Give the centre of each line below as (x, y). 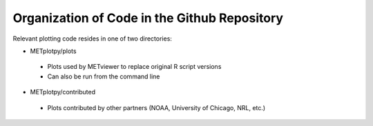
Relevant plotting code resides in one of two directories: (93, 39)
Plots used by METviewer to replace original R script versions (134, 67)
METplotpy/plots (53, 51)
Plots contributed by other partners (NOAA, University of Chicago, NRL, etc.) (156, 107)
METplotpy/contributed (63, 92)
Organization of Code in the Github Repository (148, 18)
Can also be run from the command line (104, 76)
